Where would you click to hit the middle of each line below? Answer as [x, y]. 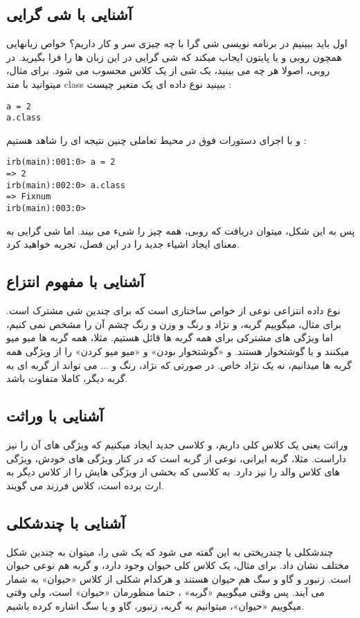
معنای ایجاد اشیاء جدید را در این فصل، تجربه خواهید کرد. [123, 244]
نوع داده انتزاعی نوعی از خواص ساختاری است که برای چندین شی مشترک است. [173, 310]
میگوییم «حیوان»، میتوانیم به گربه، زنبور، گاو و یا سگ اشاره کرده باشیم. [155, 605]
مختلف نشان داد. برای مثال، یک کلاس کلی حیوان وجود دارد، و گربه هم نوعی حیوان [178, 565]
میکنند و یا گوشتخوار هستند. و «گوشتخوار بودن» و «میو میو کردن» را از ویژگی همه [178, 351]
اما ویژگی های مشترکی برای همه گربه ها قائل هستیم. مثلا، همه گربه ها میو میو [170, 337]
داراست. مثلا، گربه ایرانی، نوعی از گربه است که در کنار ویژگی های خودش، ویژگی [177, 458]
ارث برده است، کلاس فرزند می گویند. [85, 485]
